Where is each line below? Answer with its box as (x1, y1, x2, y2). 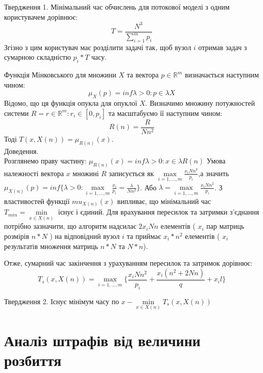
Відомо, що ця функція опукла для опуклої (4, 98, 137, 108)
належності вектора (4, 168, 64, 178)
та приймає (127, 231, 161, 241)
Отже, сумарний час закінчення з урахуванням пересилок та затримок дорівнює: (4, 258, 253, 268)
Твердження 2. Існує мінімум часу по (4, 296, 119, 306)
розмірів (4, 231, 29, 241)
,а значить (198, 168, 229, 178)
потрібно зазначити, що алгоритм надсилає (4, 221, 136, 231)
